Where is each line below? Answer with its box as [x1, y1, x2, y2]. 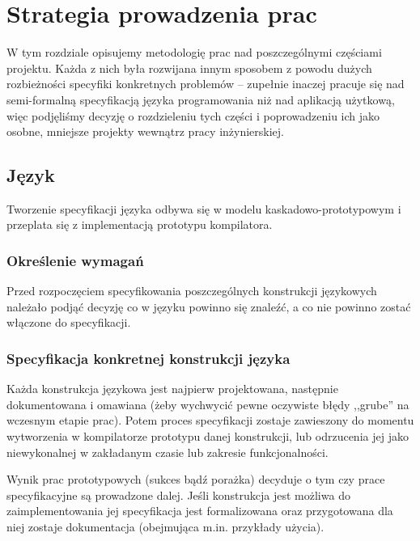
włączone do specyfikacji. [6, 314, 131, 331]
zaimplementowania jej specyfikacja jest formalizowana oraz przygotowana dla [6, 502, 393, 519]
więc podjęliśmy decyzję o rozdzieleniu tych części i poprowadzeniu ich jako [6, 107, 380, 124]
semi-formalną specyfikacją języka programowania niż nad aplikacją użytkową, [6, 91, 395, 108]
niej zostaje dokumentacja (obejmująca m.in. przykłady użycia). [6, 518, 325, 535]
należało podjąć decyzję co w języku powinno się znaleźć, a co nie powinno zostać [6, 298, 411, 315]
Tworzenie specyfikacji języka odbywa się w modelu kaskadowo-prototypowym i [6, 200, 401, 217]
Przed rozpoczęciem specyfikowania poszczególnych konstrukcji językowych [6, 282, 377, 299]
